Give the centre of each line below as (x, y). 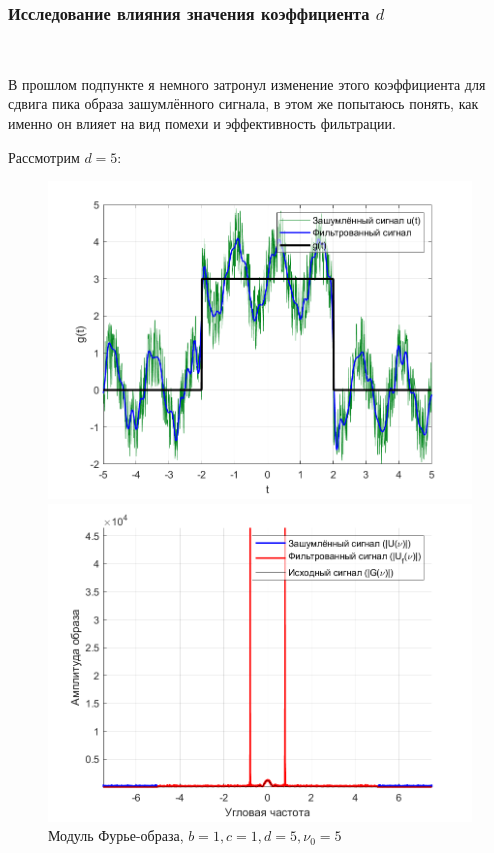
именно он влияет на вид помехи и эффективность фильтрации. (202, 123)
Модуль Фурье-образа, (116, 835)
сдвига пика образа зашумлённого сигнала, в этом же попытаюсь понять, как (243, 103)
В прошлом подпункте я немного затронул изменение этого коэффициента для (247, 83)
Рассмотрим (44, 156)
